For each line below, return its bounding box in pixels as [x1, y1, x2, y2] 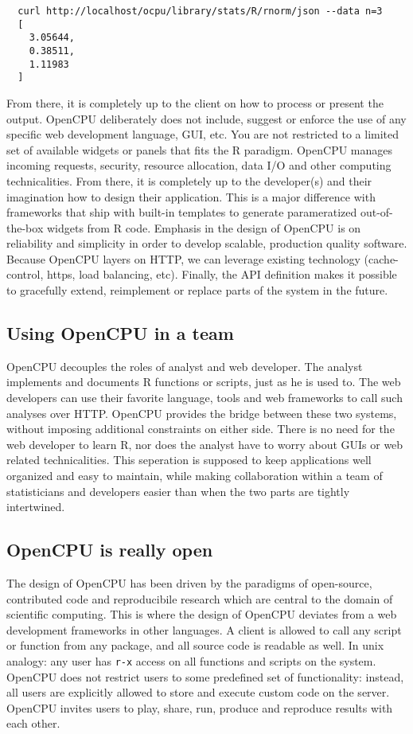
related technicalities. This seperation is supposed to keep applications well [6, 451, 372, 468]
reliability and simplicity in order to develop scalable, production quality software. [6, 235, 407, 252]
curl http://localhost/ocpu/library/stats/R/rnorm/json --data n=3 [18, 6, 383, 17]
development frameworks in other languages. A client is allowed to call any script [6, 621, 402, 638]
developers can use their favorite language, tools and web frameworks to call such [6, 389, 403, 406]
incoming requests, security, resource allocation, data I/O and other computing [6, 157, 392, 174]
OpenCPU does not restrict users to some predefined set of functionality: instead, [6, 668, 404, 685]
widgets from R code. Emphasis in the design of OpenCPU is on [46, 219, 361, 236]
